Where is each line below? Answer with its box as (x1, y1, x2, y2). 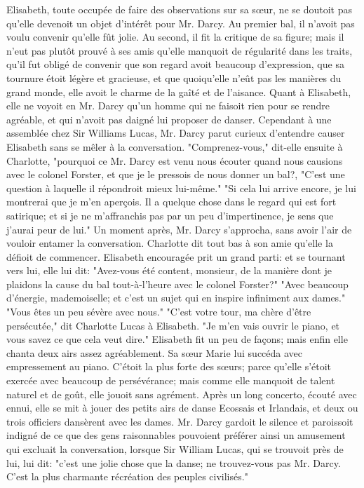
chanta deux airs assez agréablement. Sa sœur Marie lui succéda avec (6, 345, 303, 360)
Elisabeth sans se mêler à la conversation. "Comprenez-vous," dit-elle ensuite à (6, 139, 343, 154)
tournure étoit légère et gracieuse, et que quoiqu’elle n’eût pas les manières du (6, 70, 342, 85)
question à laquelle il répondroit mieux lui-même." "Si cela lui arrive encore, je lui (6, 180, 356, 195)
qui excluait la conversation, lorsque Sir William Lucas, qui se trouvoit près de (6, 442, 344, 456)
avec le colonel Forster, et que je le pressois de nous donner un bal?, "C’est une (6, 167, 345, 182)
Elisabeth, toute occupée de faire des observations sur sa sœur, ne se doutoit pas (6, 2, 352, 16)
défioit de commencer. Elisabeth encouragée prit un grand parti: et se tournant (6, 249, 346, 264)
